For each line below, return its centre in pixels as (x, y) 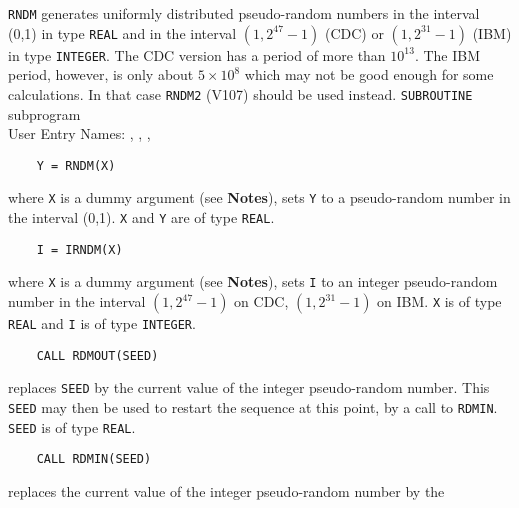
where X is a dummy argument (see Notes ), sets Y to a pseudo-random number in (259, 197)
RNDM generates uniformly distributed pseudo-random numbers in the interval (244, 13)
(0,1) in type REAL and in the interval (122, 32)
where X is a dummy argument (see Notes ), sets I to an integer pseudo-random (253, 281)
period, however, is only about (101, 74)
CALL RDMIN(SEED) (94, 459)
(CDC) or (354, 32)
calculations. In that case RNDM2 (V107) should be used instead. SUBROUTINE (240, 93)
